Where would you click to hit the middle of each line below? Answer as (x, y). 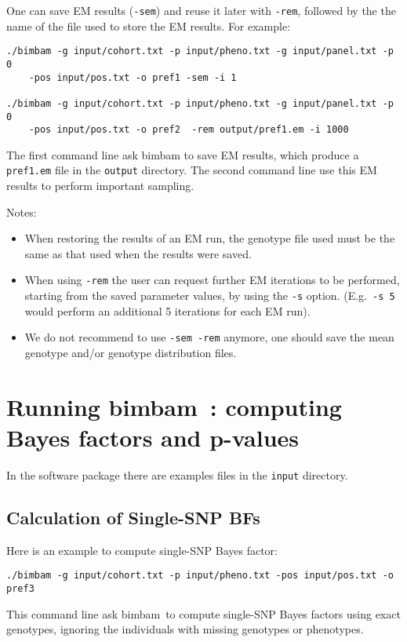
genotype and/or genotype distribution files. (131, 353)
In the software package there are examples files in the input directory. (177, 474)
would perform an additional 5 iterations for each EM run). (167, 310)
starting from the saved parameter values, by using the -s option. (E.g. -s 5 (210, 295)
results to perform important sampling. (100, 186)
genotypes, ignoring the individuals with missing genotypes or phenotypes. (185, 629)
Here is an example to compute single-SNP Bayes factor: (142, 550)
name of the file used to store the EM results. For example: (149, 26)
